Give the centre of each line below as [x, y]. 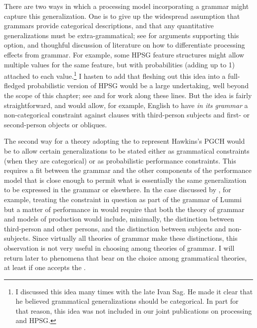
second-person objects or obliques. [56, 124]
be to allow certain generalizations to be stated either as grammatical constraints [127, 150]
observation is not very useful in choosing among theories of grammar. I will [119, 247]
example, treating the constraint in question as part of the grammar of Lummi [123, 199]
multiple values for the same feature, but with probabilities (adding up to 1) [120, 64]
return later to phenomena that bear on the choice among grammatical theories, [126, 257]
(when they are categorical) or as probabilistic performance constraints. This [120, 160]
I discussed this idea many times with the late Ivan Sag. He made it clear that [134, 291]
